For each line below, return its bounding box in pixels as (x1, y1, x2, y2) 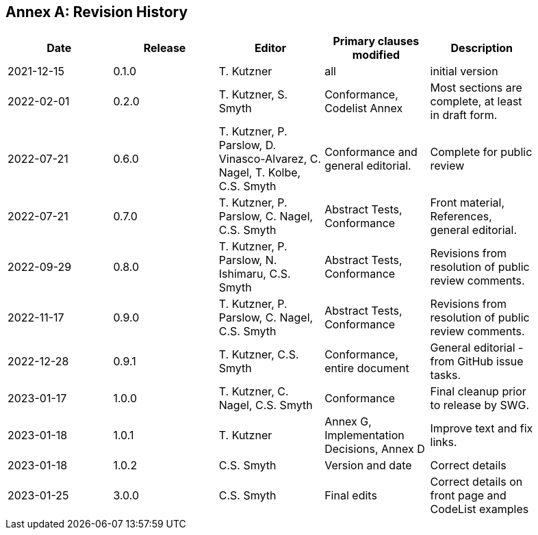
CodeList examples (430, 502, 529, 517)
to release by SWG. (430, 398, 529, 413)
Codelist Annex (324, 101, 403, 116)
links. (430, 435, 457, 449)
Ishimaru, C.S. (218, 267, 291, 281)
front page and (430, 488, 507, 503)
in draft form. (430, 108, 498, 122)
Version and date (324, 458, 412, 473)
